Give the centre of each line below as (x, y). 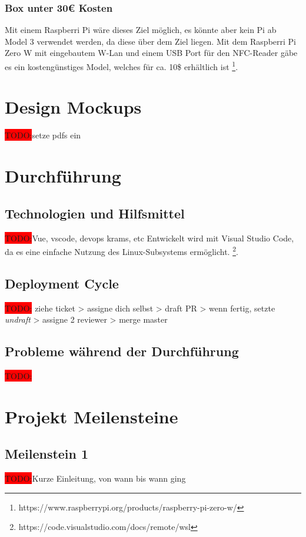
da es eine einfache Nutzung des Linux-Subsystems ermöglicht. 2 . (122, 251)
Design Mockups (73, 107)
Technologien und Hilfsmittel (95, 213)
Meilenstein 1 (47, 454)
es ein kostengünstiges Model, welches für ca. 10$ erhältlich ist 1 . (122, 66)
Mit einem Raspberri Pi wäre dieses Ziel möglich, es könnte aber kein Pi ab (141, 30)
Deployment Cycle (62, 283)
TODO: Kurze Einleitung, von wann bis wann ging (95, 478)
